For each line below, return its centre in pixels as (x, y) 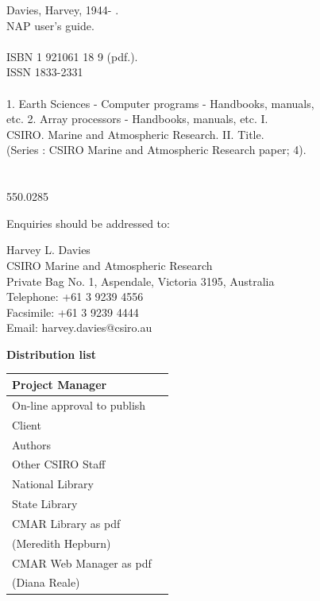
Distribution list (52, 354)
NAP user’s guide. (50, 25)
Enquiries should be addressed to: (88, 223)
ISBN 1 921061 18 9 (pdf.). (72, 56)
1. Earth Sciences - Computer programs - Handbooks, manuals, (160, 103)
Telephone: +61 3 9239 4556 (75, 297)
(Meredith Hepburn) (62, 543)
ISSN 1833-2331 (45, 72)
